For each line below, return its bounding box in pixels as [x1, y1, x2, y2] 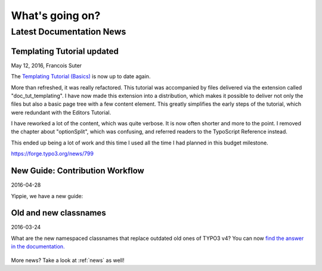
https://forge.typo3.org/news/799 [11, 150, 94, 158]
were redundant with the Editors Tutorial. [11, 109, 112, 116]
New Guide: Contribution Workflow [11, 166, 144, 176]
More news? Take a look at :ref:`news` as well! [11, 257, 125, 264]
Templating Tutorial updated [11, 46, 119, 56]
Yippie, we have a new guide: [11, 192, 83, 199]
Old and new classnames [11, 208, 107, 218]
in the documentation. [11, 243, 65, 250]
